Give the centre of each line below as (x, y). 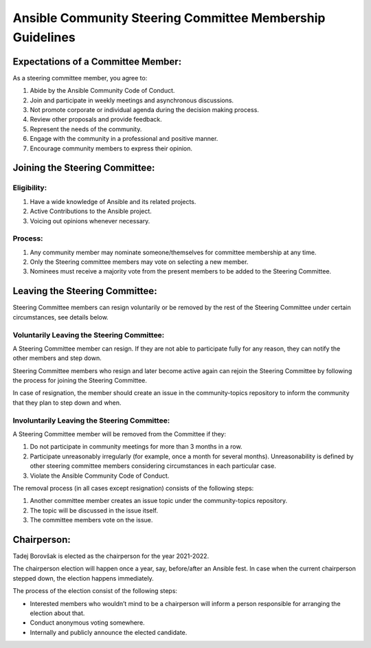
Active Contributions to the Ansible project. (91, 211)
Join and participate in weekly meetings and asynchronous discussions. (132, 100)
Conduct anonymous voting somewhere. (87, 623)
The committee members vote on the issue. (91, 520)
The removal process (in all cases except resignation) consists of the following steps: (133, 488)
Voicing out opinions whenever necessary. (90, 221)
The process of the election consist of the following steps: (95, 591)
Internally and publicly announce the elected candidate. (109, 632)
